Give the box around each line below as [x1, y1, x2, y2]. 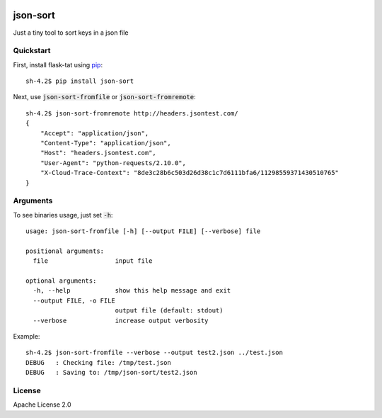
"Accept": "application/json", [40, 129, 149, 137]
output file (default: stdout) [115, 307, 224, 315]
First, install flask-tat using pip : [13, 60, 103, 69]
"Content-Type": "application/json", [40, 139, 171, 147]
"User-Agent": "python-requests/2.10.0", [40, 159, 187, 166]
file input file [33, 257, 153, 265]
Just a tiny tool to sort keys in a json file [13, 28, 129, 37]
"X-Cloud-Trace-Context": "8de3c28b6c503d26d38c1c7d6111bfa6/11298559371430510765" [40, 169, 340, 177]
